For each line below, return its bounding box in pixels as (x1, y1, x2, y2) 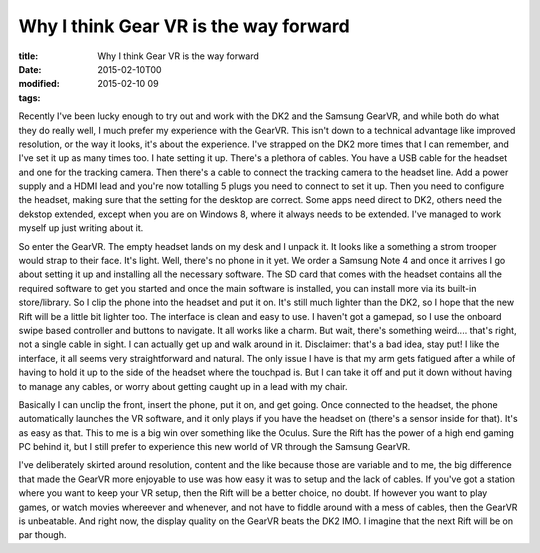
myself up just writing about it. (18, 222, 144, 234)
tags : (18, 91, 41, 104)
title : (18, 50, 39, 62)
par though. (18, 529, 67, 541)
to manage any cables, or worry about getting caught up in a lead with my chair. (18, 380, 349, 392)
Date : (18, 63, 42, 75)
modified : (18, 78, 60, 90)
